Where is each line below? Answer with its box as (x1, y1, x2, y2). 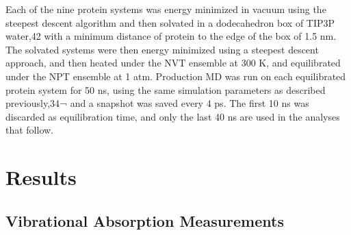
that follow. (5, 123, 54, 137)
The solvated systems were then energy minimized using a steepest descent (5, 42, 319, 56)
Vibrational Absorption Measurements (5, 210, 284, 231)
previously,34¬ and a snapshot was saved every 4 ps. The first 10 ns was (5, 96, 309, 110)
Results (5, 163, 77, 191)
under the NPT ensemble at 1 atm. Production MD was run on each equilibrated (5, 69, 346, 83)
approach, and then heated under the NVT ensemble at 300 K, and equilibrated (5, 55, 341, 70)
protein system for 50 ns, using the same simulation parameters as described (5, 82, 326, 97)
